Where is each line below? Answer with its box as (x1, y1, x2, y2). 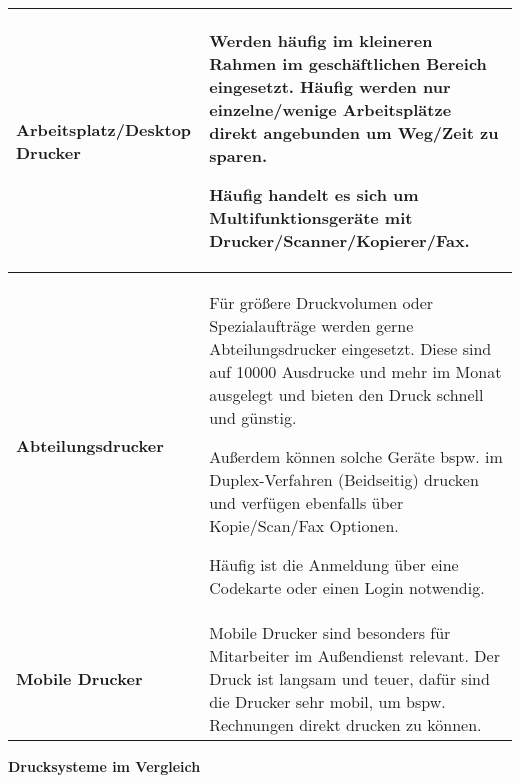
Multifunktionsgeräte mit (209, 206, 413, 229)
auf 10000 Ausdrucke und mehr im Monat (209, 360, 502, 383)
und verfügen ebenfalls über (209, 491, 404, 514)
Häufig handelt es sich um (209, 183, 419, 206)
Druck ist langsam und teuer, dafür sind (209, 667, 490, 690)
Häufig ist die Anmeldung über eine (209, 553, 459, 576)
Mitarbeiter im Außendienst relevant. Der (209, 644, 500, 667)
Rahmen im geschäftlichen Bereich (209, 52, 487, 75)
